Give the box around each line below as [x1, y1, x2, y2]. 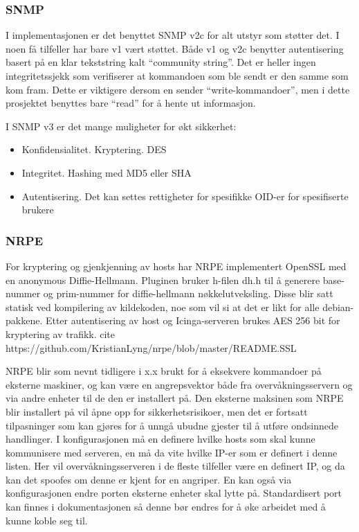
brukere [21, 202, 54, 217]
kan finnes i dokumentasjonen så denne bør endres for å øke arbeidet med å [6, 499, 326, 514]
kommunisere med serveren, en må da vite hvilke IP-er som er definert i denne [6, 445, 338, 459]
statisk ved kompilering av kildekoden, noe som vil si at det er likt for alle [6, 299, 320, 314]
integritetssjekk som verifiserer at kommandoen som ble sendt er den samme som [6, 69, 349, 82]
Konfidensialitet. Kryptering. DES [21, 142, 167, 157]
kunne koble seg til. [6, 513, 88, 527]
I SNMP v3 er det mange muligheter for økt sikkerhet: [6, 118, 237, 133]
